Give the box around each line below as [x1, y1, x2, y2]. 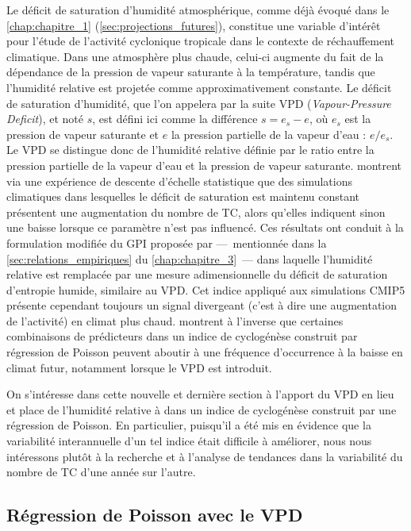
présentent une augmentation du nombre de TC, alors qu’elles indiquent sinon [6, 203, 386, 220]
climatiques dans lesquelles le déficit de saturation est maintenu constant [6, 188, 360, 205]
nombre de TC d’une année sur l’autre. [6, 464, 196, 480]
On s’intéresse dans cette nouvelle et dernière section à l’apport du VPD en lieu [6, 386, 394, 402]
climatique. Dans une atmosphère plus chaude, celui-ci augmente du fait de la [6, 48, 384, 64]
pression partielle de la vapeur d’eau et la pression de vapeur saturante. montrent [6, 156, 402, 173]
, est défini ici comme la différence [92, 110, 258, 127]
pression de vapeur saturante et [6, 125, 159, 142]
